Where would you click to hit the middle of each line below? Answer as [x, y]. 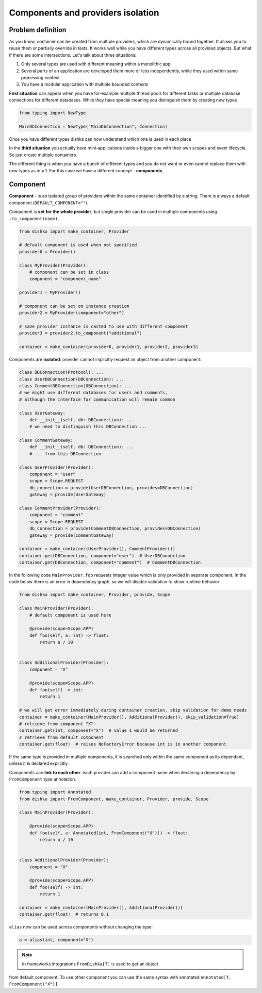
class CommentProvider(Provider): [60, 508]
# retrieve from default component [61, 737]
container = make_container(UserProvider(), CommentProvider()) [97, 549]
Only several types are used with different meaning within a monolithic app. [97, 64]
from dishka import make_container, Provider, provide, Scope [95, 595]
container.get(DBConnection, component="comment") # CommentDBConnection [110, 563]
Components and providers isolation [84, 13]
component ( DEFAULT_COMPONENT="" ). [49, 203]
